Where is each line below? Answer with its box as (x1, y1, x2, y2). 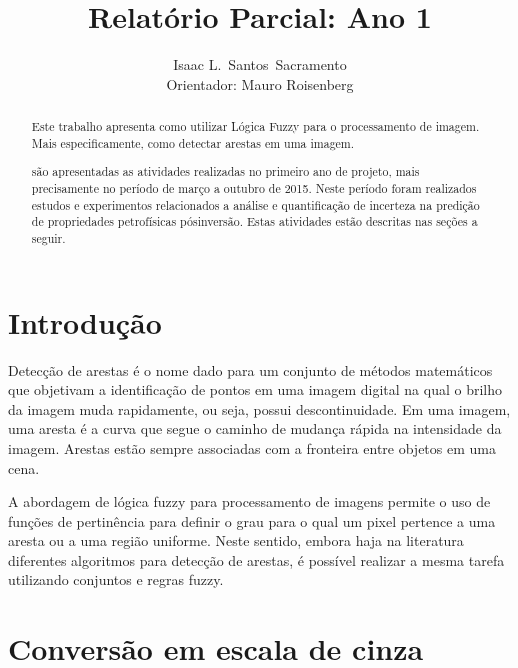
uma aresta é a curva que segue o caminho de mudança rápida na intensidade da (8, 418, 502, 439)
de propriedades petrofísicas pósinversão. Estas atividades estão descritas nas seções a (31, 213, 478, 230)
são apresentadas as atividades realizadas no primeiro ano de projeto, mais (31, 163, 420, 180)
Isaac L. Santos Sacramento (173, 54, 347, 75)
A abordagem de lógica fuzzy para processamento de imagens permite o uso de (8, 491, 491, 512)
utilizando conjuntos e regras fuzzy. (8, 569, 224, 590)
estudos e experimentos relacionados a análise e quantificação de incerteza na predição (31, 196, 480, 213)
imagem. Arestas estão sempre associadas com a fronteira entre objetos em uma (8, 437, 496, 458)
